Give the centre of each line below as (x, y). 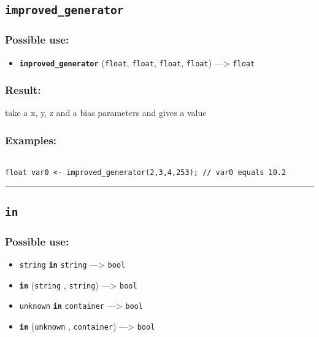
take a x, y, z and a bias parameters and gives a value (106, 113)
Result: (23, 90)
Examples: (31, 140)
